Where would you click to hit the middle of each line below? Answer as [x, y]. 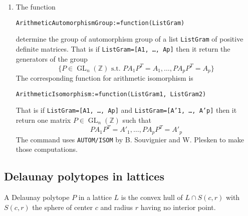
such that [137, 120]
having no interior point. [178, 207]
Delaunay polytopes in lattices [84, 176]
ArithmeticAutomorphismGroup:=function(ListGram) [100, 23]
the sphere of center [63, 207]
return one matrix [43, 120]
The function [36, 7]
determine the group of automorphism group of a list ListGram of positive [130, 39]
